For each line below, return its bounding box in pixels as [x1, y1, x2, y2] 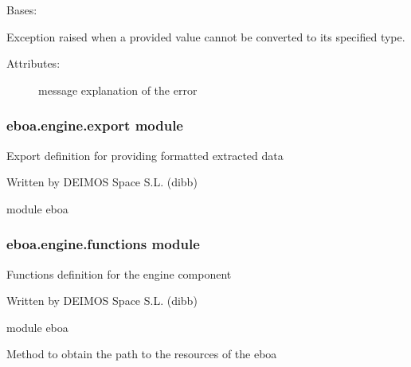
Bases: [6, 2, 37, 18]
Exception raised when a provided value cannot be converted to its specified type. [6, 28, 405, 45]
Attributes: [6, 55, 61, 72]
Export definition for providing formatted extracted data [6, 146, 284, 163]
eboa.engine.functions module [6, 234, 200, 254]
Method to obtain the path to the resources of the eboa [6, 346, 277, 362]
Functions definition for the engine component [6, 265, 232, 282]
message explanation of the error [38, 81, 198, 98]
